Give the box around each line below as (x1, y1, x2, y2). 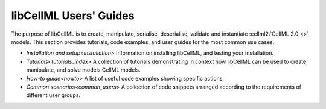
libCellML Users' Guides (11, 9, 135, 22)
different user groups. (26, 92, 81, 99)
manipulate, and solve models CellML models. (26, 66, 141, 73)
